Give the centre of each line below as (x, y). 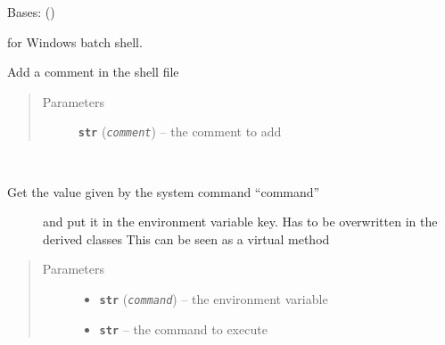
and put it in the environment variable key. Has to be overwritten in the (240, 222)
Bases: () (31, 12)
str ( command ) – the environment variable (214, 299)
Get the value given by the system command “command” (164, 191)
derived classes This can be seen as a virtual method (186, 238)
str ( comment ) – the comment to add (180, 131)
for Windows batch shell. (75, 41)
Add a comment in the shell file (93, 72)
